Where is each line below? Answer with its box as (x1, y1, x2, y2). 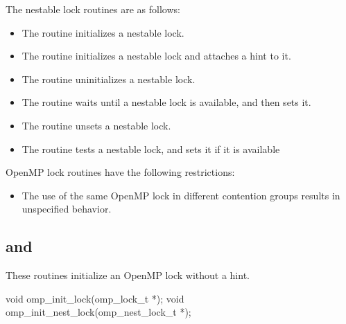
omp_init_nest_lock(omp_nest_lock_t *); (6, 305, 191, 319)
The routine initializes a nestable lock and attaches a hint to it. (21, 48, 291, 63)
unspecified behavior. (21, 201, 112, 216)
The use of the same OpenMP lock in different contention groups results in (21, 188, 340, 202)
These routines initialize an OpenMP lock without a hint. (6, 268, 250, 282)
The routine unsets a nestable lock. (21, 118, 171, 132)
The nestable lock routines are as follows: (6, 2, 180, 16)
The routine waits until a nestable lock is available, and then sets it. (21, 95, 311, 109)
